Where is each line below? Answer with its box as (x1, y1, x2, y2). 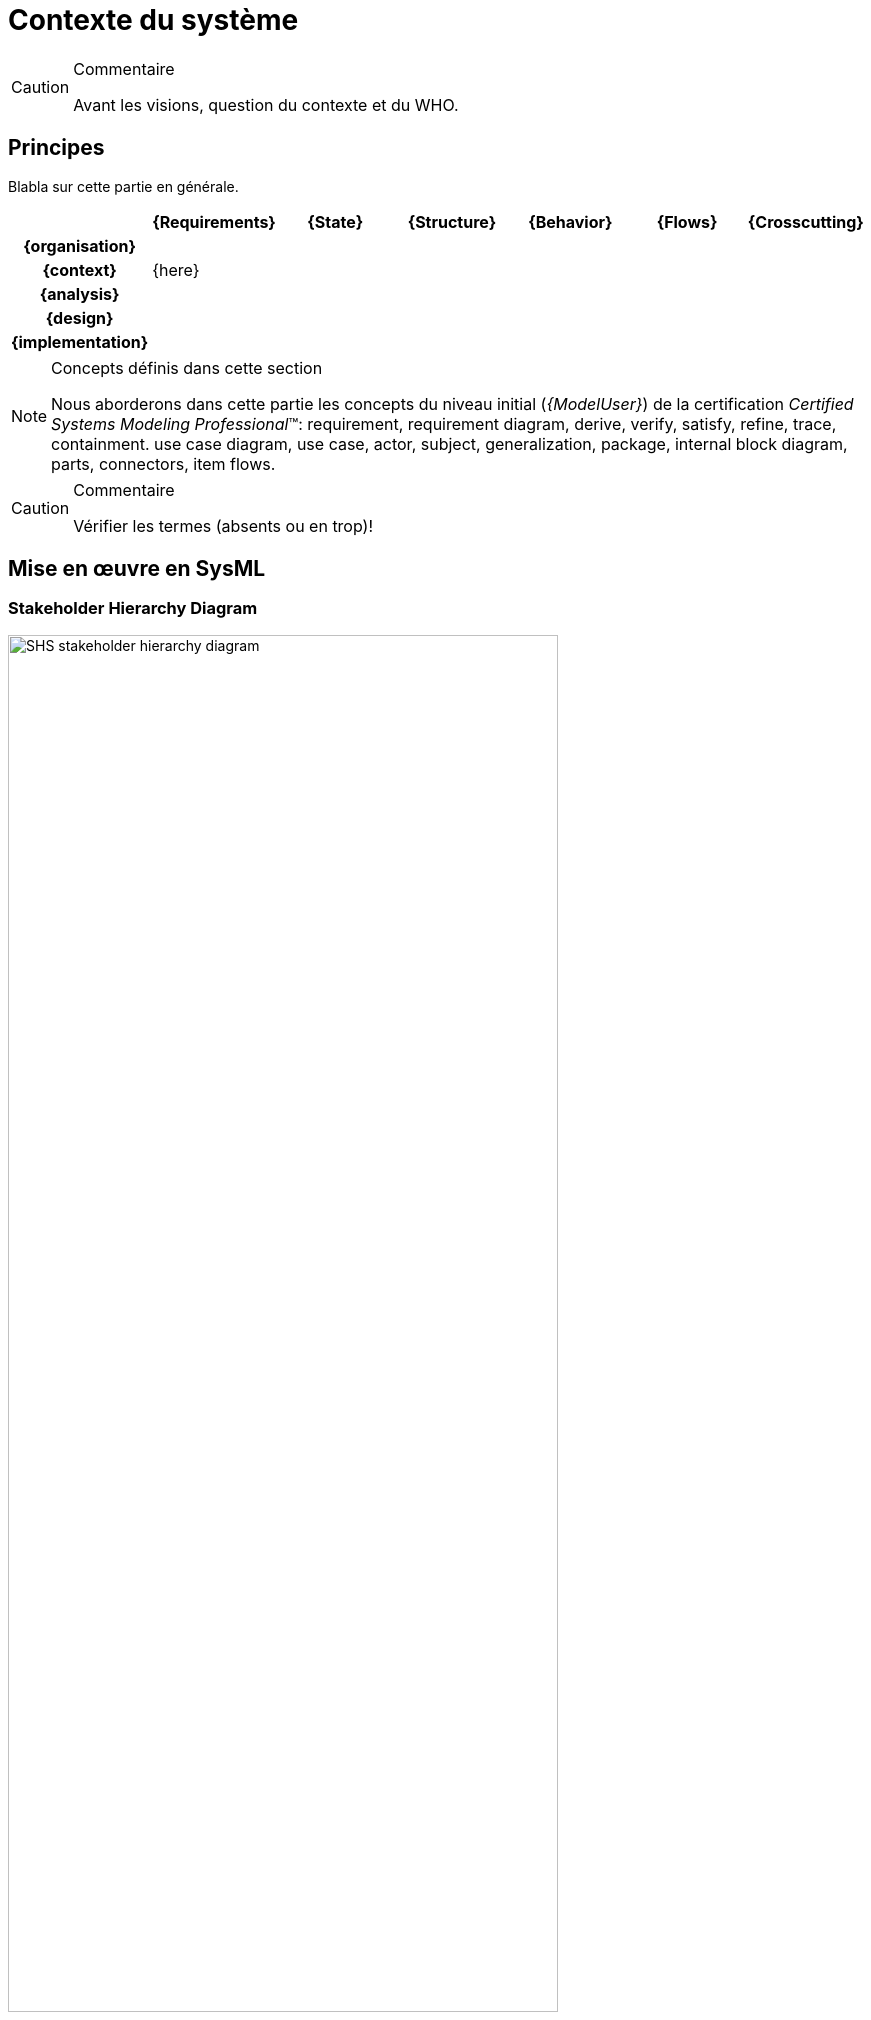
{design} (45, 307, 114, 328)
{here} (152, 259, 200, 280)
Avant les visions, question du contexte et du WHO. (73, 94, 459, 115)
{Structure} (407, 211, 497, 232)
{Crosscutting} (747, 211, 864, 232)
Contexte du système (8, 3, 299, 37)
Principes (8, 135, 105, 161)
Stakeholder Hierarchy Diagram (8, 598, 258, 619)
